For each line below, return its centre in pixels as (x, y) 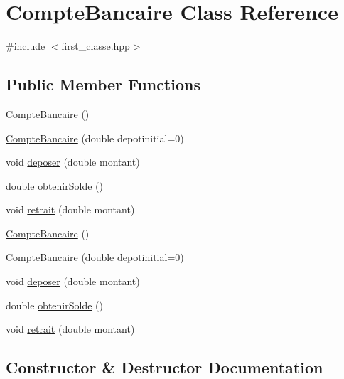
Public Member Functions (103, 84)
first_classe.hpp (96, 46)
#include (26, 46)
